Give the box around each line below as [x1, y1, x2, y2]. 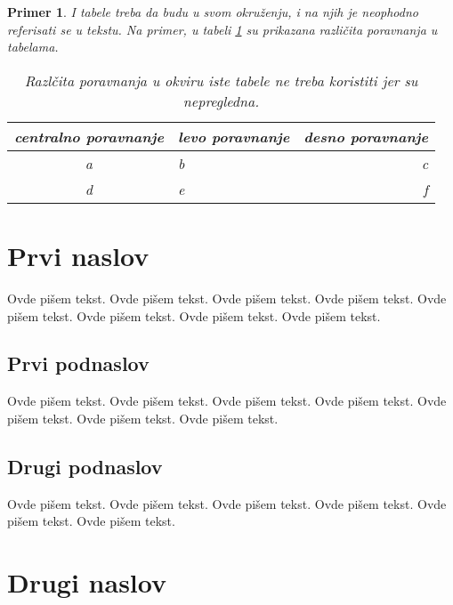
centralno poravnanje [14, 125, 164, 147]
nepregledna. [182, 90, 260, 111]
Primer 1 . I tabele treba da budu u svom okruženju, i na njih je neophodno [7, 3, 418, 20]
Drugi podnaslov [7, 452, 163, 480]
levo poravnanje [177, 125, 290, 147]
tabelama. [7, 37, 59, 56]
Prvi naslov [7, 237, 150, 273]
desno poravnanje [303, 125, 428, 147]
